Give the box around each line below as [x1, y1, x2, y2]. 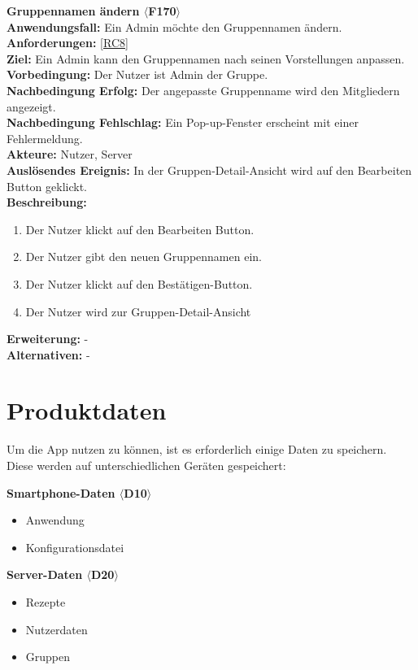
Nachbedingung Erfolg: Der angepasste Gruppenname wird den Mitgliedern [7, 81, 400, 98]
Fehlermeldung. [7, 129, 83, 146]
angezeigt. [7, 98, 56, 115]
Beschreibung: [7, 194, 87, 211]
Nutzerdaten [25, 620, 88, 637]
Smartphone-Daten [7, 484, 115, 501]
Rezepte [25, 593, 66, 610]
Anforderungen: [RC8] [7, 34, 128, 51]
